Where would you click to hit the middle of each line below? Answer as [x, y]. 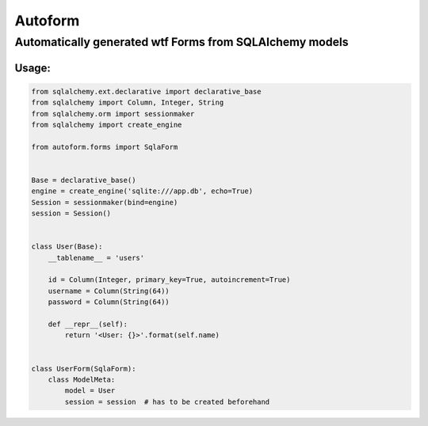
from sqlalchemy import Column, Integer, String [128, 103]
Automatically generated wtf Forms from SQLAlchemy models [182, 42]
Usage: [33, 68]
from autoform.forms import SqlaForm [105, 147]
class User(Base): [67, 247]
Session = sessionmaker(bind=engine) [105, 202]
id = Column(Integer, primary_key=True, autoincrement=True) [169, 280]
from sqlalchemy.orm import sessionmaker [113, 114]
